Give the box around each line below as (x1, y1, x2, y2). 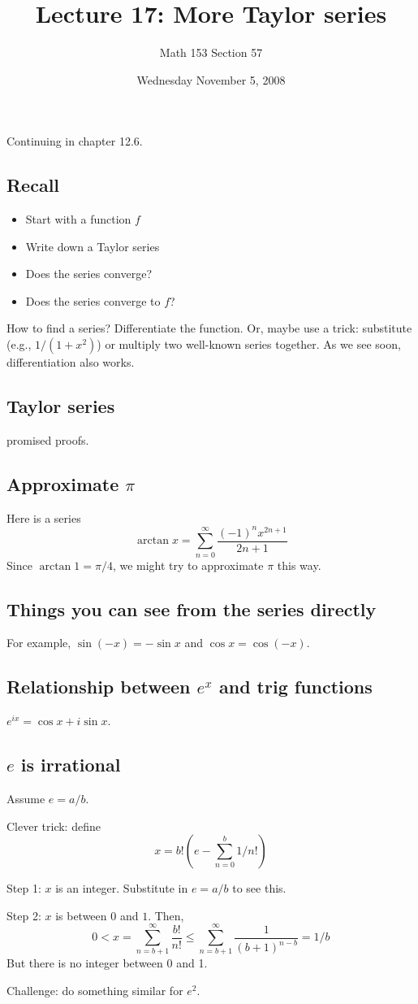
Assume (6, 789, 45, 806)
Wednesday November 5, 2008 (136, 71, 286, 88)
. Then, (148, 906, 184, 924)
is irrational (20, 752, 121, 777)
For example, (6, 634, 71, 651)
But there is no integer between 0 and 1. (6, 954, 208, 971)
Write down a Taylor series (25, 237, 160, 254)
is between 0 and (55, 906, 139, 924)
